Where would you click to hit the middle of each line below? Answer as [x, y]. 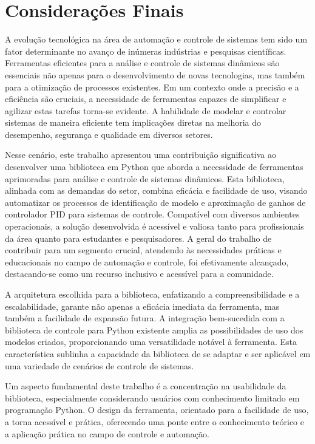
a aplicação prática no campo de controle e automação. [107, 433]
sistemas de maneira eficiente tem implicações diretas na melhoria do [133, 122]
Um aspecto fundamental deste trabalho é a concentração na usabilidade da [146, 386]
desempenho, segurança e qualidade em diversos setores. [109, 134]
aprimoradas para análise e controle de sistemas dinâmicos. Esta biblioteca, [145, 178]
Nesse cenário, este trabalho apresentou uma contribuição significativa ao [141, 155]
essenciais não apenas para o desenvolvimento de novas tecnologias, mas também [155, 74]
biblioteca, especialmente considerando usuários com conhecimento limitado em [152, 398]
